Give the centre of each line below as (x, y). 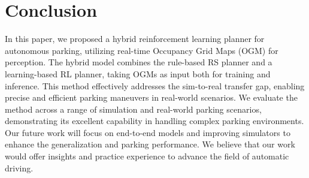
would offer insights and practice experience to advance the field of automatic (147, 156)
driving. (19, 168)
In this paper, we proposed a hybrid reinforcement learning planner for (135, 39)
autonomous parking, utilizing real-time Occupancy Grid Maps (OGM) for (142, 50)
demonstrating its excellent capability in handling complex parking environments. (154, 121)
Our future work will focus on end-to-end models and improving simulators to (148, 132)
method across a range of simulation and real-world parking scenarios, (133, 109)
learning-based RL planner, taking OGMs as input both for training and (138, 73)
